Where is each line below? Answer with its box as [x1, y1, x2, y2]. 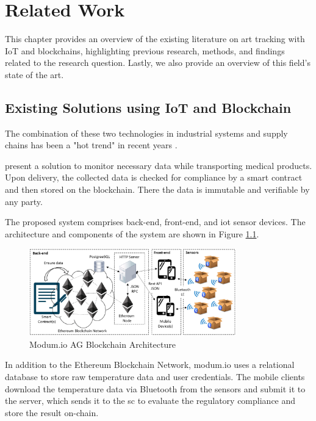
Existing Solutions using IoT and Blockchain [5, 98, 292, 117]
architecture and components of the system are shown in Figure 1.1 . [5, 227, 259, 240]
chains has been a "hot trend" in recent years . [5, 139, 178, 151]
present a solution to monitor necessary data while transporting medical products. [5, 159, 312, 171]
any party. [5, 195, 43, 207]
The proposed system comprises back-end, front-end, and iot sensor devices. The [5, 215, 306, 228]
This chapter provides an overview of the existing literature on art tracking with [5, 32, 305, 45]
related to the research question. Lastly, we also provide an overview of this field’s [5, 56, 311, 69]
